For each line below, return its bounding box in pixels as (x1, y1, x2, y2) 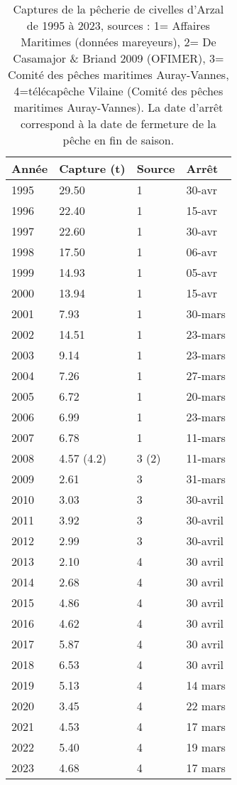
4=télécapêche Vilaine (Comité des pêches (13, 83, 224, 99)
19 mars (186, 739, 226, 755)
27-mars (186, 367, 226, 384)
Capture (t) (59, 160, 126, 177)
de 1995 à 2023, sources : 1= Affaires (26, 17, 210, 33)
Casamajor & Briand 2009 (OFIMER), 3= (13, 50, 224, 66)
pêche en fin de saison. (62, 132, 175, 148)
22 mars (186, 697, 226, 714)
